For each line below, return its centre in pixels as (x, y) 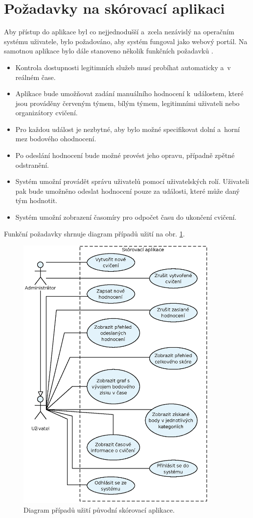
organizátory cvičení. (46, 113)
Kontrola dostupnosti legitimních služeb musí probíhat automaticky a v (123, 67)
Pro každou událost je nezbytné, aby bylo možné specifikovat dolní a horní (127, 129)
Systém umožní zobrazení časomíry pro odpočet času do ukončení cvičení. (126, 217)
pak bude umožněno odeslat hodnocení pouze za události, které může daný (127, 191)
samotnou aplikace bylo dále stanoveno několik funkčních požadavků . (109, 51)
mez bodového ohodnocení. (56, 139)
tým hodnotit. (36, 200)
